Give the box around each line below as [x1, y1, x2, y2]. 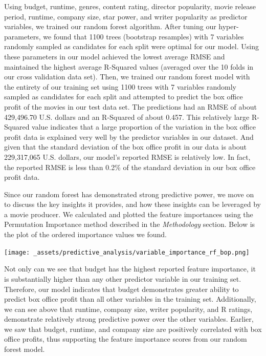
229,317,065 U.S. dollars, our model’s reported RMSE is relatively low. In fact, [4, 151, 251, 162]
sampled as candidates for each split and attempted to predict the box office [4, 91, 243, 102]
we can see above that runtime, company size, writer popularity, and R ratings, [4, 303, 253, 314]
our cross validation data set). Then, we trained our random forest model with [4, 71, 250, 82]
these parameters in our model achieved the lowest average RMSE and [4, 51, 225, 61]
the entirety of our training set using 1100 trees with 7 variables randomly [4, 81, 236, 92]
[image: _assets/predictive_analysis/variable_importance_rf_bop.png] [4, 248, 250, 256]
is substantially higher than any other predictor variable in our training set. [4, 273, 241, 284]
